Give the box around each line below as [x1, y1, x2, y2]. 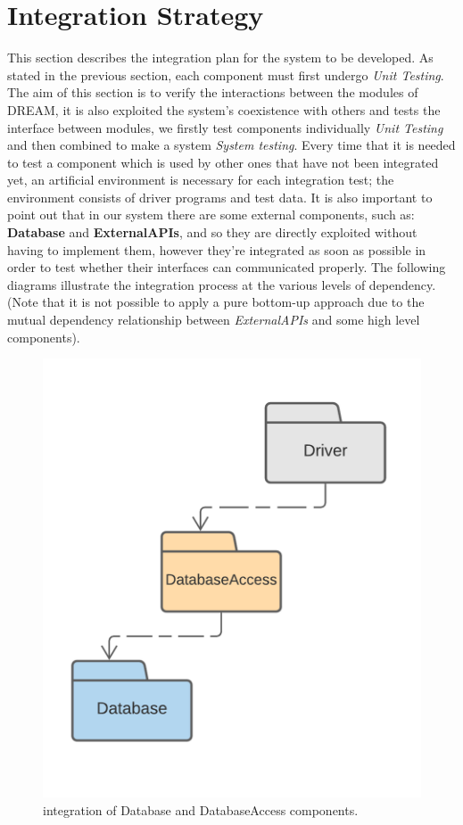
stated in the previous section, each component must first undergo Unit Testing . [7, 65, 444, 84]
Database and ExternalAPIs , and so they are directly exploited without [7, 223, 418, 242]
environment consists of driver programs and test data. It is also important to [7, 187, 433, 206]
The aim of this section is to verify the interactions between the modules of [7, 83, 418, 102]
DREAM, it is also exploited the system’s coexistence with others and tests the [7, 100, 441, 119]
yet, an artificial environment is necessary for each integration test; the [7, 170, 394, 189]
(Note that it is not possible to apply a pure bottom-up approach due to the [7, 293, 425, 311]
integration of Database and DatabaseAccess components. [43, 801, 359, 820]
